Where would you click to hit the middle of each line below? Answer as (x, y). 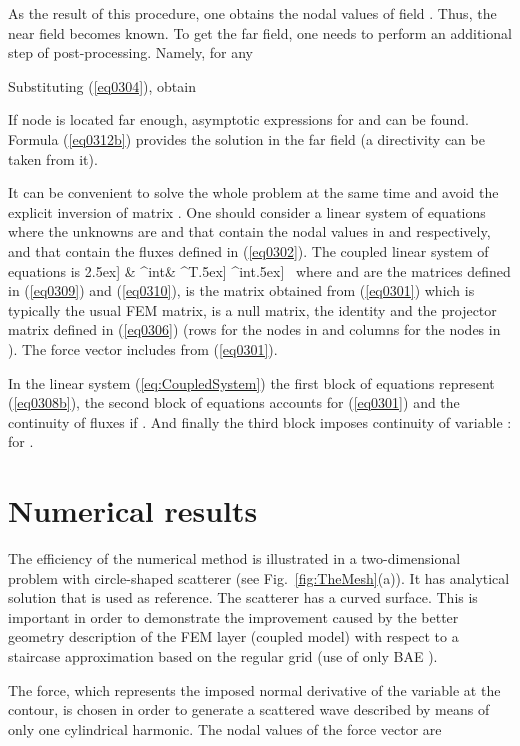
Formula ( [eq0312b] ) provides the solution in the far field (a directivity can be (246, 138)
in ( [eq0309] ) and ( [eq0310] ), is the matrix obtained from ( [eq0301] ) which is (241, 290)
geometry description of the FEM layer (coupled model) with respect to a (233, 636)
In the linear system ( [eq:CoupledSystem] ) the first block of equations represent (251, 382)
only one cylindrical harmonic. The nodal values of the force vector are (225, 728)
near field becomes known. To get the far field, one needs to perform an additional (260, 32)
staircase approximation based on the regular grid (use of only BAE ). (223, 655)
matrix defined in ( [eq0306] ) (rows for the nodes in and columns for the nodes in (254, 329)
